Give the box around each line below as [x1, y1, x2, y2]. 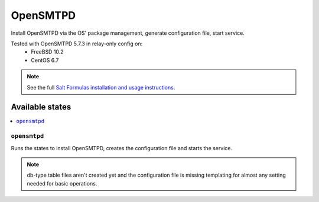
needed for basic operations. [27, 180, 97, 187]
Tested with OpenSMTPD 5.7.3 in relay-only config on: [11, 40, 143, 47]
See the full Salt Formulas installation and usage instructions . [27, 84, 175, 91]
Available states [11, 102, 71, 112]
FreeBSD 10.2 [31, 48, 64, 55]
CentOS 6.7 [31, 57, 59, 64]
